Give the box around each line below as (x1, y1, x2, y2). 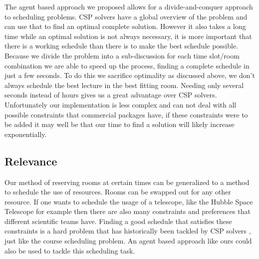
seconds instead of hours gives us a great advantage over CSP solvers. (4, 89, 217, 100)
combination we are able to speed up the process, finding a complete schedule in (4, 60, 250, 70)
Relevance (4, 153, 57, 168)
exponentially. (4, 128, 47, 139)
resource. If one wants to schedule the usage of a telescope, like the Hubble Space (4, 196, 253, 206)
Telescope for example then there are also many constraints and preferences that (4, 206, 251, 216)
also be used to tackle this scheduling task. (4, 245, 135, 255)
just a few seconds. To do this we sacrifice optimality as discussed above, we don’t (4, 70, 255, 80)
